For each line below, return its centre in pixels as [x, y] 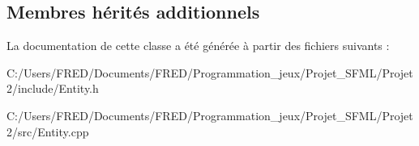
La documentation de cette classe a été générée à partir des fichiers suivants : [198, 46]
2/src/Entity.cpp [48, 131]
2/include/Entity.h [53, 88]
